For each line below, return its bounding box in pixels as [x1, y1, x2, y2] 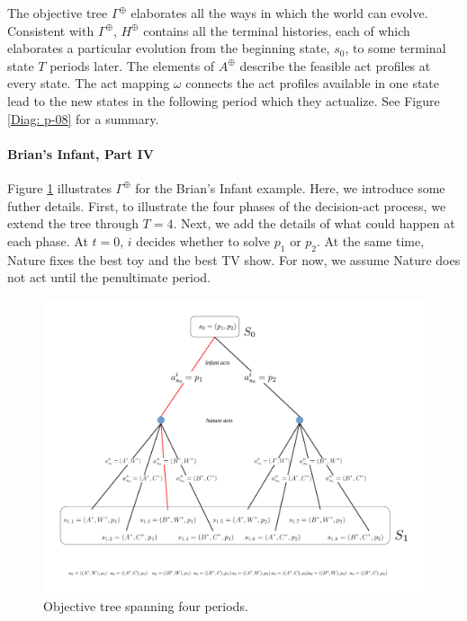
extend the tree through [7, 214, 139, 233]
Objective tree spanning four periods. [43, 596, 248, 615]
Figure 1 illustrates [7, 178, 112, 197]
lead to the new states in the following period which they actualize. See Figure [7, 91, 440, 110]
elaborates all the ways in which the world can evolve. [130, 4, 428, 22]
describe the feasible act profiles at [239, 56, 431, 75]
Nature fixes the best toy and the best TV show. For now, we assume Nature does [7, 250, 461, 269]
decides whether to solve [136, 231, 271, 250]
